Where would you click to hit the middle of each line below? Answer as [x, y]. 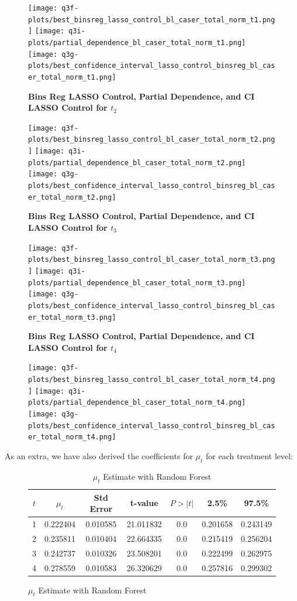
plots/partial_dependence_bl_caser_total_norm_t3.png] [137, 283]
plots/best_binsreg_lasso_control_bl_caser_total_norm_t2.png [152, 140]
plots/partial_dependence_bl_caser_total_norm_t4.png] [137, 403]
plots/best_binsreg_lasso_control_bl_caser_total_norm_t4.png [152, 380]
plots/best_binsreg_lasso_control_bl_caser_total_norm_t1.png [152, 20]
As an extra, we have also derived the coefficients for [99, 455]
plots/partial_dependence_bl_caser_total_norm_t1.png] [137, 42]
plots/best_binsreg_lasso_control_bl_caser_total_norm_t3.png [152, 260]
